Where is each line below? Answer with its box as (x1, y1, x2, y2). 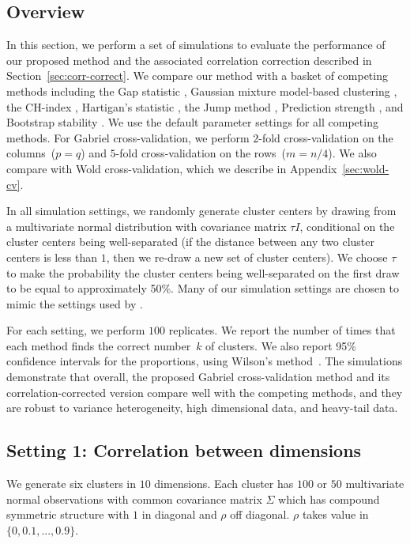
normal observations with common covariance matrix (6, 490, 262, 507)
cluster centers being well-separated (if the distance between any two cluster (6, 233, 374, 250)
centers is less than (6, 248, 98, 265)
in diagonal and (141, 506, 217, 523)
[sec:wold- (342, 160, 389, 176)
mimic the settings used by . (6, 295, 143, 312)
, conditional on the (299, 217, 395, 234)
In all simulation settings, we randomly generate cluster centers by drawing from (6, 202, 397, 219)
